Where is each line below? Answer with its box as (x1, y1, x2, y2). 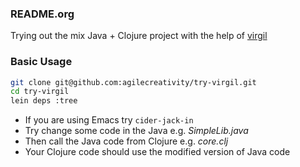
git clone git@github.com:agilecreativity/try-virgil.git (10, 77, 257, 87)
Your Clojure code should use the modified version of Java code (24, 146, 291, 158)
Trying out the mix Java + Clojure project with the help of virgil (10, 30, 268, 42)
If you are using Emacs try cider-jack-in (24, 114, 194, 126)
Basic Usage (10, 55, 73, 69)
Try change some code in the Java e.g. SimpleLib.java (24, 125, 249, 137)
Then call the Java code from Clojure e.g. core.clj (24, 135, 229, 147)
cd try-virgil (10, 87, 70, 97)
